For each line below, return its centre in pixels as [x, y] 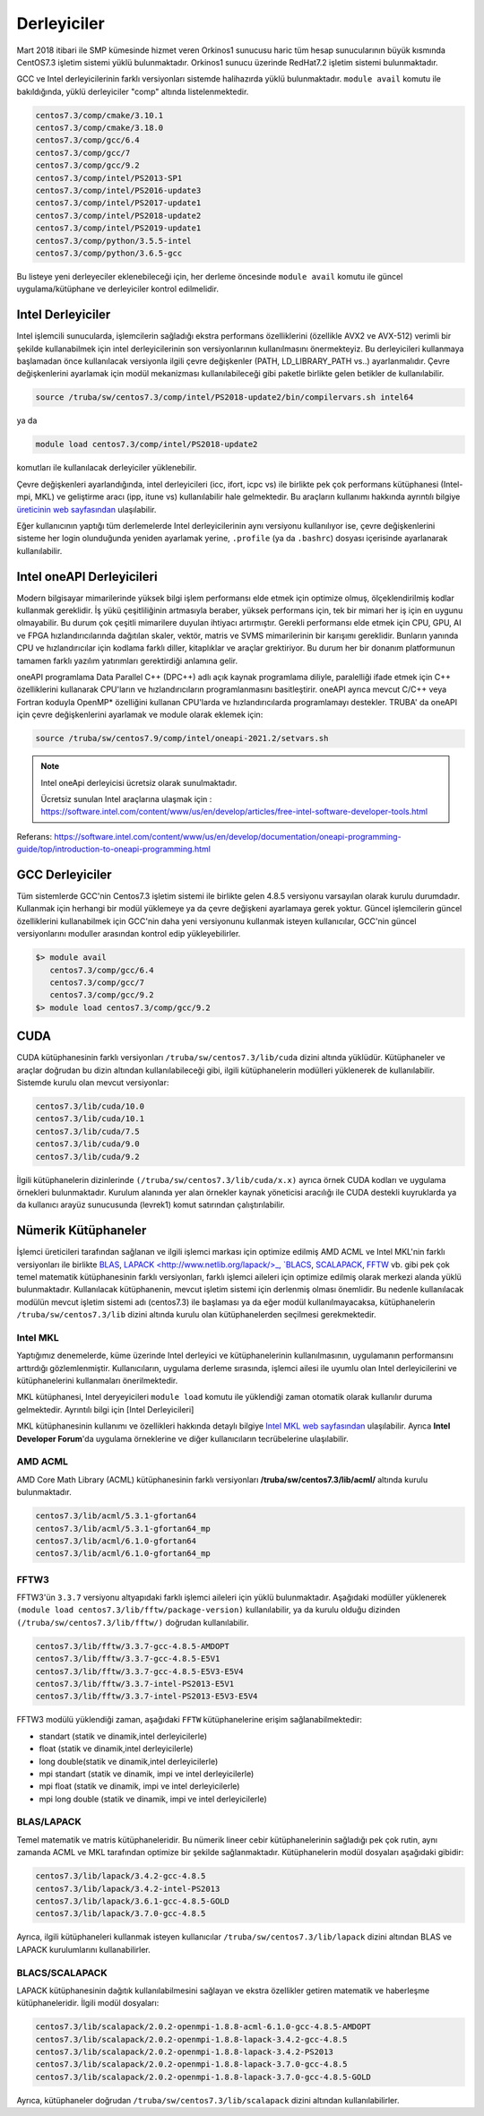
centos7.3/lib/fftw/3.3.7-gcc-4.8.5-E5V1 [128, 1659]
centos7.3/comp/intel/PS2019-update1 [118, 228]
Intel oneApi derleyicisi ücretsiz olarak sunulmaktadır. [139, 782]
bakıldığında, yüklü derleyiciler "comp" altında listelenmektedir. [133, 91]
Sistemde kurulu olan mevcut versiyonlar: [93, 1082]
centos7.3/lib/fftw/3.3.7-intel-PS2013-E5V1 [135, 1684]
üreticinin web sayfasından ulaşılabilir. [86, 509]
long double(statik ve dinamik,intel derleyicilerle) [129, 1761]
